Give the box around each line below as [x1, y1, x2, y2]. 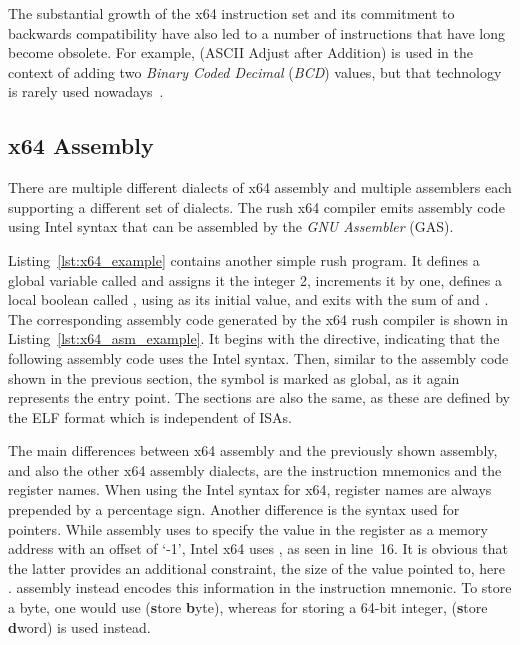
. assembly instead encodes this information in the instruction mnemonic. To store [8, 577, 512, 598]
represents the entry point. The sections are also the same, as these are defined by [8, 387, 511, 408]
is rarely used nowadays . [8, 81, 164, 102]
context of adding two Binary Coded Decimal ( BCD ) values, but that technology [8, 61, 502, 82]
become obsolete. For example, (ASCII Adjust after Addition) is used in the [8, 42, 473, 63]
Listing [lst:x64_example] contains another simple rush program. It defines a [8, 249, 480, 270]
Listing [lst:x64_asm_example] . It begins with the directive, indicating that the [8, 328, 500, 349]
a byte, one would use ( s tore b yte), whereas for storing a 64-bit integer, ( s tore [8, 597, 488, 618]
